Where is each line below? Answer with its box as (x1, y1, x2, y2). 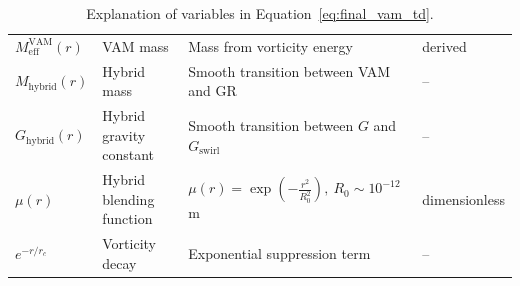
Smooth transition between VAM (188, 60, 391, 81)
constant (102, 144, 155, 165)
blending (102, 188, 155, 209)
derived (422, 35, 467, 56)
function (102, 208, 153, 229)
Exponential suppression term (188, 242, 371, 263)
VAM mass (102, 35, 169, 56)
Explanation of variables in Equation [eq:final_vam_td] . (86, 3, 434, 23)
